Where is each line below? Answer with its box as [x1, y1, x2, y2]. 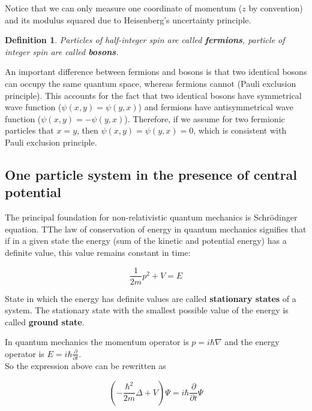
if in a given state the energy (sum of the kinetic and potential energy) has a [5, 234, 287, 247]
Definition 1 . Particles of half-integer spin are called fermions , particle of [5, 34, 285, 46]
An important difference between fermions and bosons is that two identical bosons [5, 65, 307, 78]
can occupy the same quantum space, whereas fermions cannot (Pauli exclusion [5, 77, 296, 89]
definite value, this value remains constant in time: [5, 246, 191, 258]
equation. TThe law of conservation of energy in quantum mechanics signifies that [5, 222, 307, 235]
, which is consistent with [193, 124, 287, 137]
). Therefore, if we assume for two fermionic [124, 112, 285, 125]
